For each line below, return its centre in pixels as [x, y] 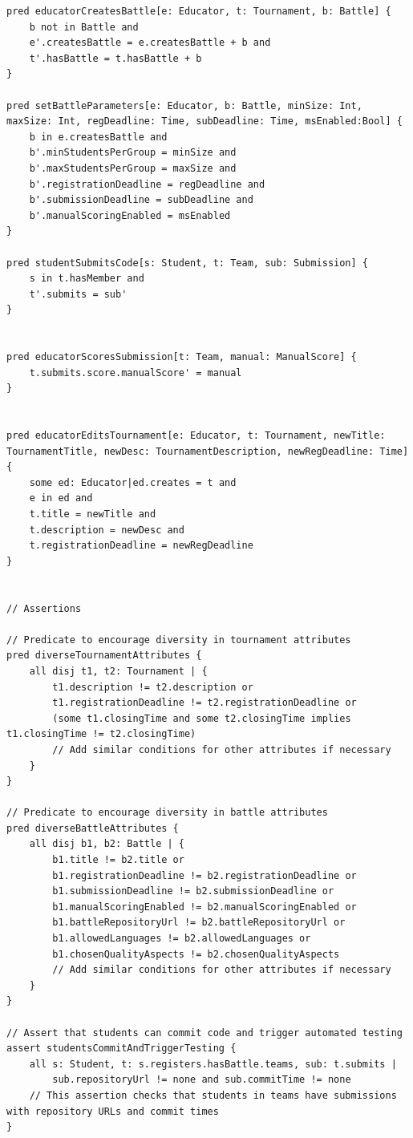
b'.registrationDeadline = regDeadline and [147, 184]
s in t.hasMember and [87, 279]
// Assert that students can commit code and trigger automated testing [204, 1033]
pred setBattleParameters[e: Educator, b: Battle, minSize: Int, [184, 105]
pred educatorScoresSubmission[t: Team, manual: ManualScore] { [182, 357]
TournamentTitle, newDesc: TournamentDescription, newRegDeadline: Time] [208, 451]
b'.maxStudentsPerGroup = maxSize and [133, 168]
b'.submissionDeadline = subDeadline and [141, 200]
